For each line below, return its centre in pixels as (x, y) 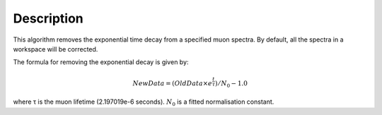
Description (48, 18)
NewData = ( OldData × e (172, 83)
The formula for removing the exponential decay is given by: (101, 62)
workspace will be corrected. (56, 49)
